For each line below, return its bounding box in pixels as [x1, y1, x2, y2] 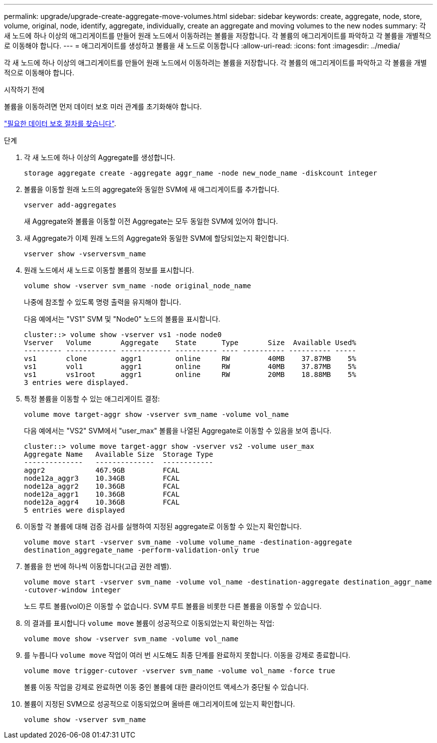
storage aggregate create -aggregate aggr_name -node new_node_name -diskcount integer [24, 169, 378, 177]
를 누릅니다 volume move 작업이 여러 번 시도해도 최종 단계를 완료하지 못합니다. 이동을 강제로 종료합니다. [24, 651, 351, 659]
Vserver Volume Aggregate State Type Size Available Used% [24, 339, 356, 347]
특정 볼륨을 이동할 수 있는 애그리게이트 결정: [24, 394, 160, 403]
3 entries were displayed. [24, 378, 129, 386]
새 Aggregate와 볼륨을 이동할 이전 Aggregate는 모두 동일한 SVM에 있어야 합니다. [24, 217, 278, 225]
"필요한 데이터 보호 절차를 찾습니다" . [4, 119, 116, 128]
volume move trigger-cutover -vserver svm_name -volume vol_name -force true [24, 667, 335, 675]
